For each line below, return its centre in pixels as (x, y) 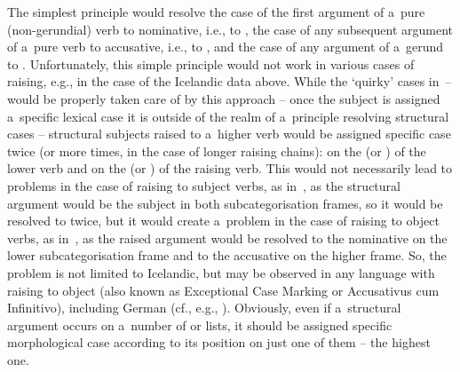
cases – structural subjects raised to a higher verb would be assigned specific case (229, 134)
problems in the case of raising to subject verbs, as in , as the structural (204, 185)
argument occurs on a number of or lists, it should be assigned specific (200, 325)
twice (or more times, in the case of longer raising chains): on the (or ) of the (217, 150)
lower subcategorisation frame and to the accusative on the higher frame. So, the (227, 255)
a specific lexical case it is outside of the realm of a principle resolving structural (228, 116)
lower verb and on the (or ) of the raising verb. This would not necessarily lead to (230, 168)
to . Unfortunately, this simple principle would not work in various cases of (211, 63)
